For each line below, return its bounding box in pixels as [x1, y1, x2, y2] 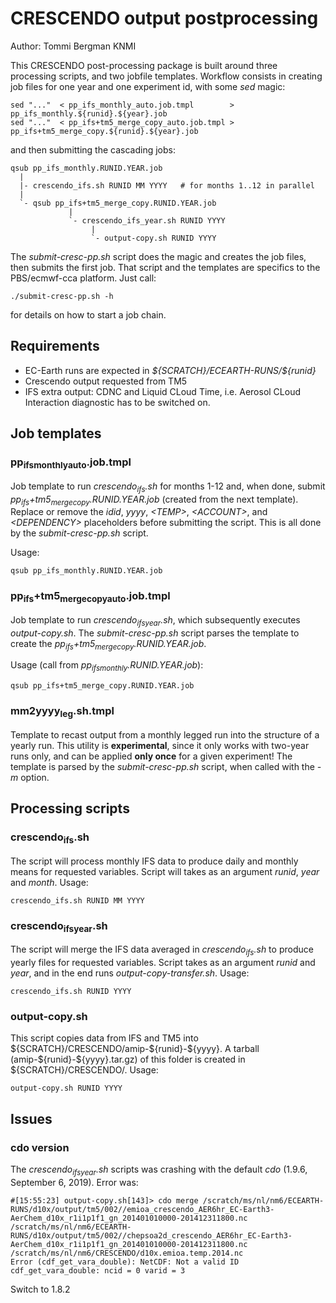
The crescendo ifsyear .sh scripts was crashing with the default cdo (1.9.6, [10, 1163, 308, 1177]
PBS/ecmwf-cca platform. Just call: [10, 272, 157, 284]
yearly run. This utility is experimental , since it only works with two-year [10, 739, 310, 751]
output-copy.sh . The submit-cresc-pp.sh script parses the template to [10, 627, 300, 639]
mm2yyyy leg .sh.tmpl [10, 704, 115, 720]
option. [20, 771, 50, 783]
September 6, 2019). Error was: [10, 1176, 139, 1188]
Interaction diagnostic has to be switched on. [24, 396, 211, 408]
